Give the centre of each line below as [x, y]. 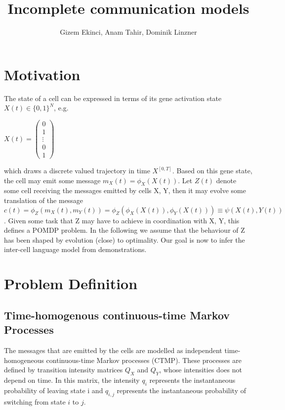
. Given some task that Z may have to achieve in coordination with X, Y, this [122, 220]
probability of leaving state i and [54, 390]
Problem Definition [71, 283]
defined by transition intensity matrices [63, 370]
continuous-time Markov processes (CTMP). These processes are [144, 360]
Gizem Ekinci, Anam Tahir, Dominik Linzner [128, 32]
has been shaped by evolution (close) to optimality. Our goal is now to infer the [124, 239]
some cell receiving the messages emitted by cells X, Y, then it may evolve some [125, 190]
